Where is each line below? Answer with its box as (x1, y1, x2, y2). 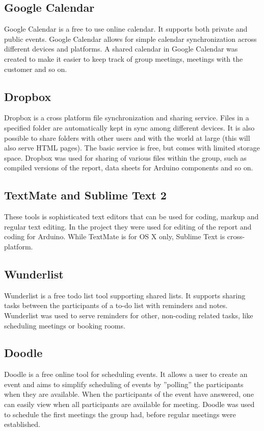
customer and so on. (4, 63, 67, 74)
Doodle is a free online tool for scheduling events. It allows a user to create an (4, 369, 248, 379)
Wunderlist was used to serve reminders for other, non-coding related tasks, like (4, 310, 253, 320)
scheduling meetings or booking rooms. (4, 320, 125, 331)
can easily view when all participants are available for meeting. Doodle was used (4, 399, 255, 410)
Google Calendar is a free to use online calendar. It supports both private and (4, 23, 248, 34)
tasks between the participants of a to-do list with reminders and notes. (4, 300, 228, 311)
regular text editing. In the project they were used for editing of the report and (4, 221, 252, 232)
